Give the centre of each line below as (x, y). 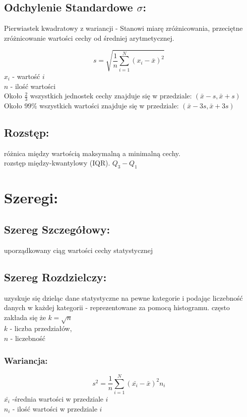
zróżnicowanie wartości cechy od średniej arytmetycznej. (89, 38)
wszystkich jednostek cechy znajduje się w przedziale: (111, 96)
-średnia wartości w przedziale (58, 399)
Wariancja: (26, 360)
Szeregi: (31, 198)
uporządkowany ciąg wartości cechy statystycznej (79, 250)
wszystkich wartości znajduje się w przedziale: (109, 105)
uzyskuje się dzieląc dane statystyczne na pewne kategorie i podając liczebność (123, 297)
